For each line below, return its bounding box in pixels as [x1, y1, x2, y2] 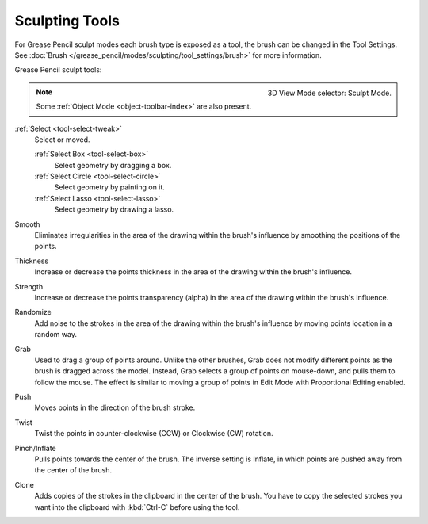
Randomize [14, 308, 52, 317]
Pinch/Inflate [14, 443, 56, 453]
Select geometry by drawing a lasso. [54, 205, 174, 214]
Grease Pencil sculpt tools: [14, 65, 102, 75]
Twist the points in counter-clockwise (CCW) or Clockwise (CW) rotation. [34, 429, 273, 438]
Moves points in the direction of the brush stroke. [34, 403, 196, 412]
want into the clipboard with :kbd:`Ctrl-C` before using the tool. [34, 502, 240, 511]
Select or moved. [34, 135, 90, 144]
